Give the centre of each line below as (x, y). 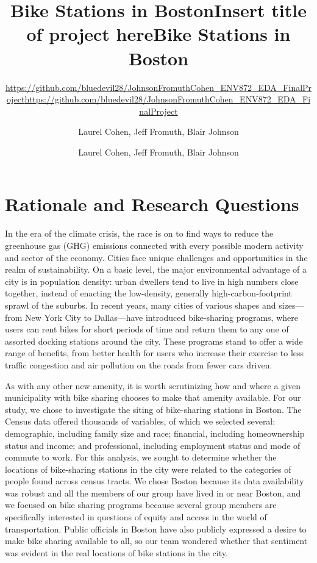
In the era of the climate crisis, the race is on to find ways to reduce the (139, 233)
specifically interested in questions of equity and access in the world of (136, 517)
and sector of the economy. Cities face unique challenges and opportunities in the (156, 257)
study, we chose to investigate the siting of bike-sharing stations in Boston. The (153, 409)
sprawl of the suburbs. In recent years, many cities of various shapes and (141, 305)
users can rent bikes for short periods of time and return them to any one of (147, 329)
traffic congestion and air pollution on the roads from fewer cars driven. (139, 364)
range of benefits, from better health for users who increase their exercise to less (155, 353)
